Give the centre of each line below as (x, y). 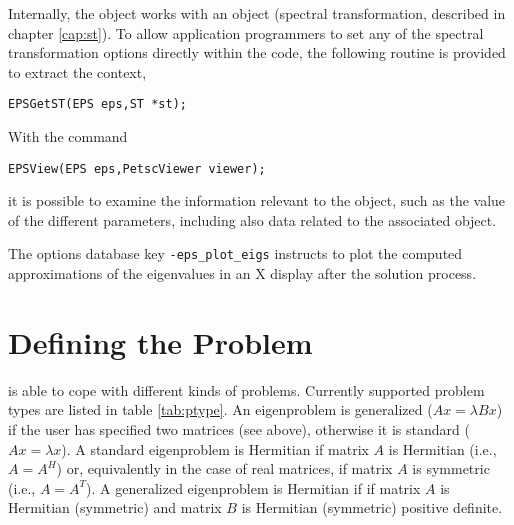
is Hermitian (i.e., (442, 448)
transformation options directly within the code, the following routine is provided (257, 52)
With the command (68, 136)
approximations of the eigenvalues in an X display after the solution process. (242, 273)
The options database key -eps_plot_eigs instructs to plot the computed (235, 253)
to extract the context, (77, 71)
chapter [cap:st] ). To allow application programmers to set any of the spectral (246, 32)
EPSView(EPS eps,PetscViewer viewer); (137, 168)
